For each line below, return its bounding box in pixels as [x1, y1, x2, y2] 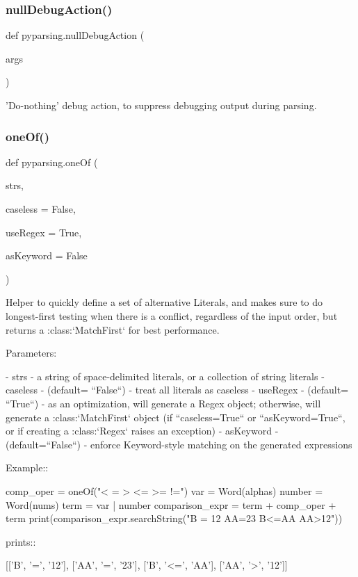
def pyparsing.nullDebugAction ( [6, 28, 145, 42]
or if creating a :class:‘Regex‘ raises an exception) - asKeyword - [6, 423, 279, 438]
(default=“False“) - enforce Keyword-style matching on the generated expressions [6, 437, 352, 451]
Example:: [6, 460, 49, 475]
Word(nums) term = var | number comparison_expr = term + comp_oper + [6, 497, 336, 512]
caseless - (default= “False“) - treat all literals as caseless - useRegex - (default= [6, 382, 349, 397]
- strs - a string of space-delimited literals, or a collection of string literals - [6, 368, 325, 383]
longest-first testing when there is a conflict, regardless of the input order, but [6, 308, 338, 323]
